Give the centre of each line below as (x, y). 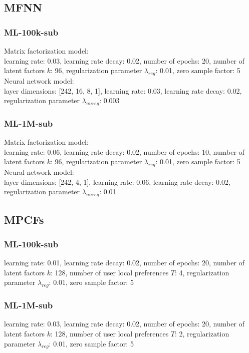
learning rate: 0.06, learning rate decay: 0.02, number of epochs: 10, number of (124, 151)
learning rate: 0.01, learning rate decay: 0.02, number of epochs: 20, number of (124, 263)
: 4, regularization (202, 272)
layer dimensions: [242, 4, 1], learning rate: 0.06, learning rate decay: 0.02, (117, 182)
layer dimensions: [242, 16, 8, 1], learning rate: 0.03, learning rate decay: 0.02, (123, 90)
